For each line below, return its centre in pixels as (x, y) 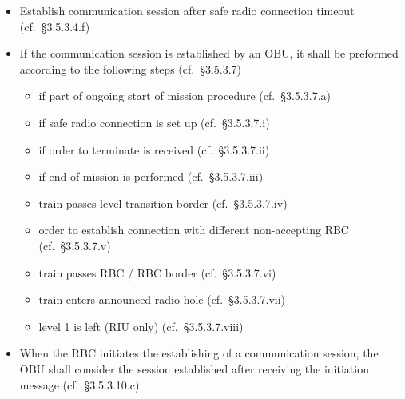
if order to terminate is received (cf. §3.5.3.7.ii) (154, 149)
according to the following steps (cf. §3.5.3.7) (131, 68)
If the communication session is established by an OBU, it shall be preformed (209, 53)
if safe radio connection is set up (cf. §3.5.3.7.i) (154, 122)
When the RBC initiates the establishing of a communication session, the (199, 353)
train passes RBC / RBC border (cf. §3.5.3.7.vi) (157, 272)
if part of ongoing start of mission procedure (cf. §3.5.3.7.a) (185, 96)
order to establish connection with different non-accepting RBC (194, 230)
